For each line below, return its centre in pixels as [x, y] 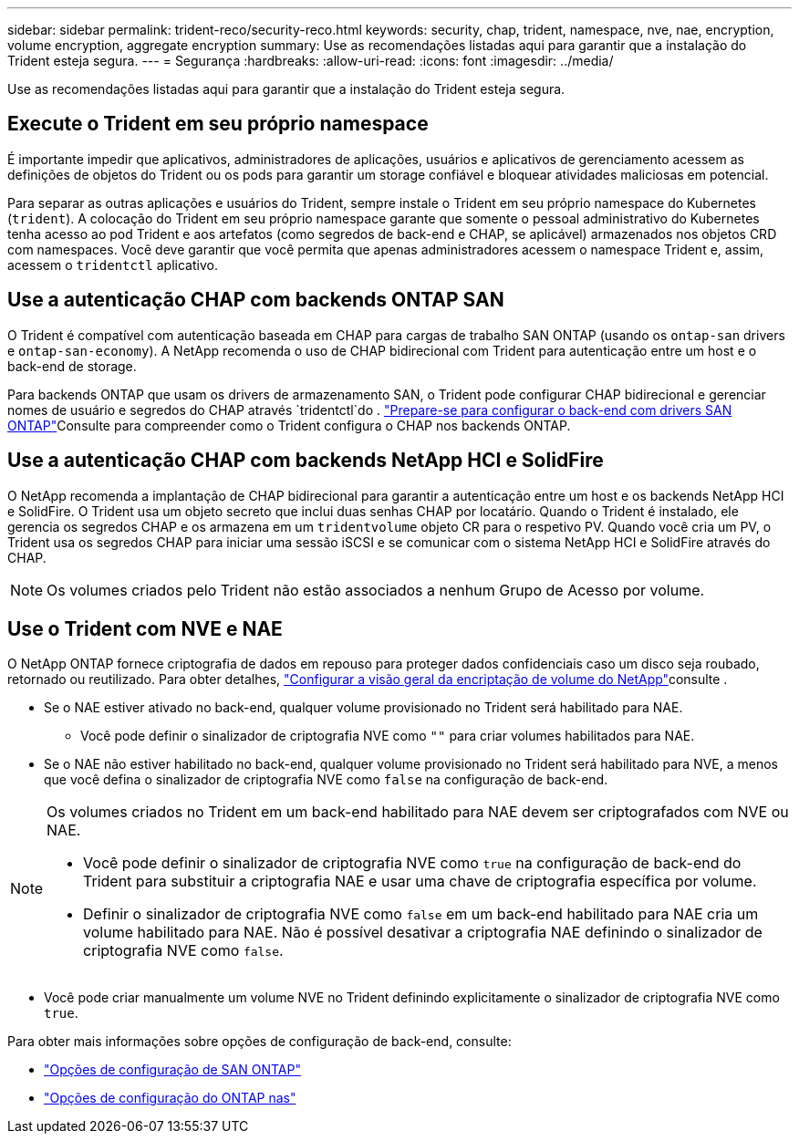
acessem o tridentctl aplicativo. [113, 265]
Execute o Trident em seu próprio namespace [218, 124]
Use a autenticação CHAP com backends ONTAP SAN [256, 300]
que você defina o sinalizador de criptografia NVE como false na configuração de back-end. [326, 780]
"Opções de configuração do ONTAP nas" [170, 1098]
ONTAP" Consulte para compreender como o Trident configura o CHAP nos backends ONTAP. [289, 425]
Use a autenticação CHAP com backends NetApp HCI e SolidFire [306, 461]
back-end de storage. [72, 366]
